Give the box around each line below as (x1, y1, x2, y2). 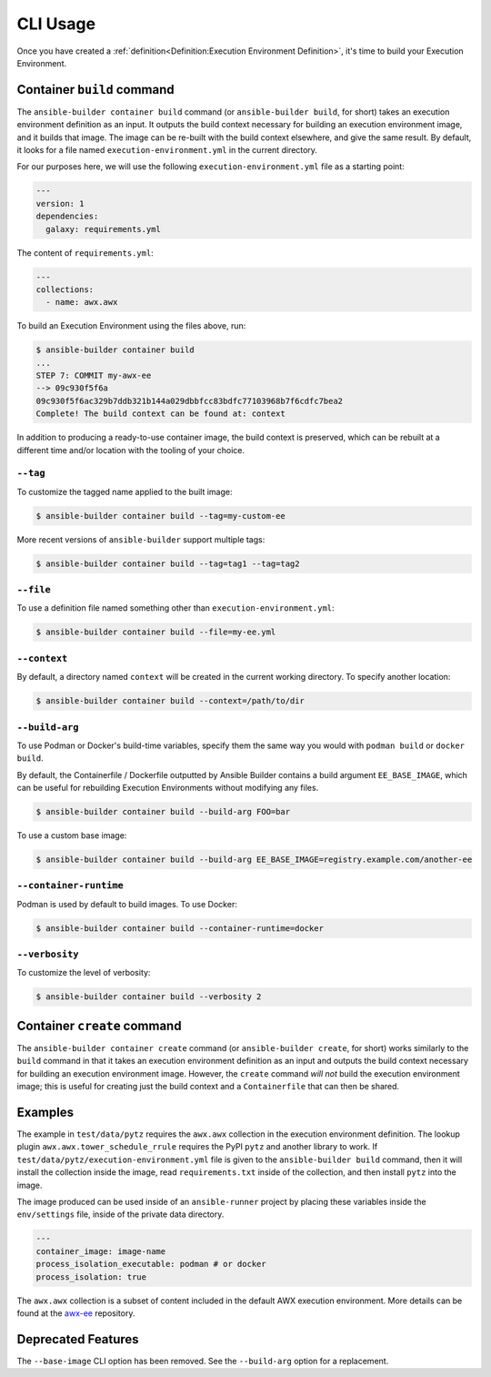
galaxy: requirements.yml (45, 224, 161, 234)
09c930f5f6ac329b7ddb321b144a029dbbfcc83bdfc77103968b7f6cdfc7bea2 (35, 396, 344, 406)
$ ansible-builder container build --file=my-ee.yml (35, 627, 276, 637)
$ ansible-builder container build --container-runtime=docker (35, 923, 325, 933)
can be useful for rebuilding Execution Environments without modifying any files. (16, 783, 319, 794)
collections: (35, 284, 95, 295)
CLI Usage (16, 14, 95, 34)
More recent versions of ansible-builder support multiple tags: (16, 533, 266, 545)
